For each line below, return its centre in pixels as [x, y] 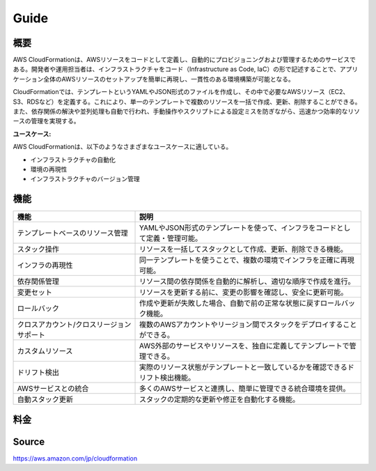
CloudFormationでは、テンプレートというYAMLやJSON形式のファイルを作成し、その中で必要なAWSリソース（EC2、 [181, 92]
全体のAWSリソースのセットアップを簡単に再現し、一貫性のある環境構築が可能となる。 [169, 79]
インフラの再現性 [45, 265]
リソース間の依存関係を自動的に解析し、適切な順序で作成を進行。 [247, 281]
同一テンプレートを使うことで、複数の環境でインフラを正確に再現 [247, 260]
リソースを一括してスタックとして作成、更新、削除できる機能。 [243, 249]
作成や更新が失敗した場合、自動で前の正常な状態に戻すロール [241, 303]
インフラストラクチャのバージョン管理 [85, 179]
